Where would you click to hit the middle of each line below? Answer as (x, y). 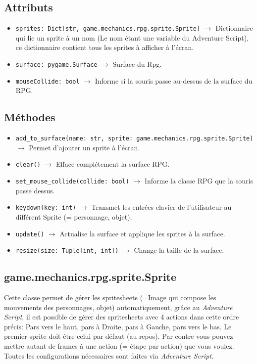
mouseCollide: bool (48, 81)
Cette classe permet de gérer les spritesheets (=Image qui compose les (110, 297)
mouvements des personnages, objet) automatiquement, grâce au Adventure (118, 307)
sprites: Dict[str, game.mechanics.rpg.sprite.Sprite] (108, 29)
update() (30, 234)
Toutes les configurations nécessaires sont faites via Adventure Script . (109, 355)
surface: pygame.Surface (56, 65)
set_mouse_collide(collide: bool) (72, 182)
